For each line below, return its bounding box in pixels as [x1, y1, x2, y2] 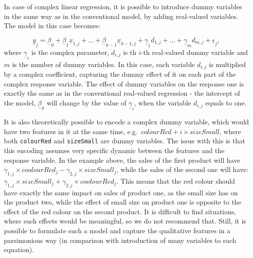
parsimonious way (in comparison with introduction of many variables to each [4, 235, 236, 245]
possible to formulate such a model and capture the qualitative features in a [4, 225, 231, 236]
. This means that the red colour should [116, 175, 235, 186]
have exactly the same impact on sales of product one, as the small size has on [4, 187, 238, 197]
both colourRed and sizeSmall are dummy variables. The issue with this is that [4, 136, 245, 146]
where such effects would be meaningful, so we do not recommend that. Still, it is [4, 216, 247, 226]
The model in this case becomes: [4, 20, 101, 31]
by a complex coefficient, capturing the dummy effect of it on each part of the [4, 69, 236, 79]
